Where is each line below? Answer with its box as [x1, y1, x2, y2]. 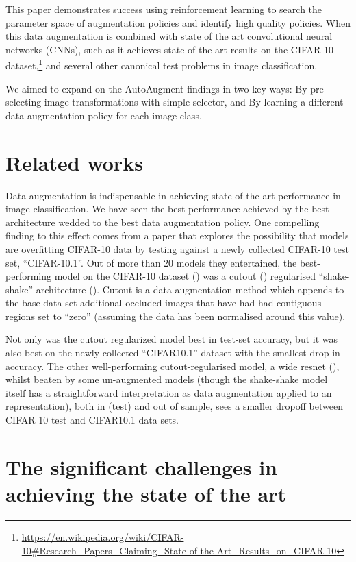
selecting [5, 95, 42, 109]
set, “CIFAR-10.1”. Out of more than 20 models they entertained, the [5, 255, 297, 269]
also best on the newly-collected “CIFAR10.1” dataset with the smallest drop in [5, 345, 340, 360]
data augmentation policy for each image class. [5, 108, 202, 122]
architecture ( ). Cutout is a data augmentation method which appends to [36, 282, 344, 296]
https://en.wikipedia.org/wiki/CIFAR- [21, 529, 184, 543]
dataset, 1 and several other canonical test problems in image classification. [5, 56, 318, 73]
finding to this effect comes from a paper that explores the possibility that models [5, 228, 349, 243]
